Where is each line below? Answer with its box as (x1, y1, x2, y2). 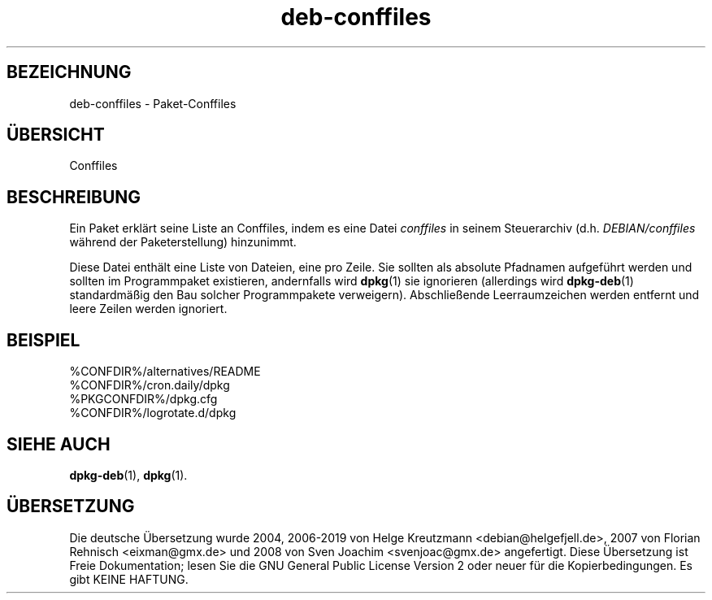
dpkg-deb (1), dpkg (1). (69, 467, 188, 482)
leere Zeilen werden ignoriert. (69, 302, 228, 316)
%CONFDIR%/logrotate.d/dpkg (69, 406, 237, 420)
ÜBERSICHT (7, 124, 105, 146)
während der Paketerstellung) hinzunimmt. (69, 235, 297, 250)
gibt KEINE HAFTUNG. (69, 572, 189, 586)
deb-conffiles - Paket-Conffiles (69, 96, 237, 111)
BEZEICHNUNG (7, 62, 132, 83)
